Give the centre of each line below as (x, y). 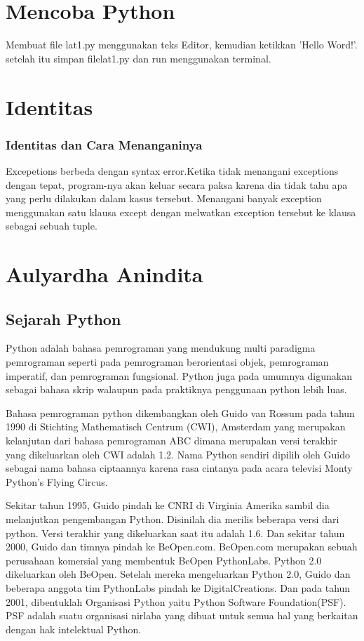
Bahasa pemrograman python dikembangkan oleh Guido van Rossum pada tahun (180, 412)
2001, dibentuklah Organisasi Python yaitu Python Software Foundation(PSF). (176, 601)
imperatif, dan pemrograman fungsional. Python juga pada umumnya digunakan (179, 375)
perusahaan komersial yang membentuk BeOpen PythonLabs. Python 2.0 (164, 560)
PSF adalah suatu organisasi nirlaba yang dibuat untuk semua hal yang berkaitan (182, 615)
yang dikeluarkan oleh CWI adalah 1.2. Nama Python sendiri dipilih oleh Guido (178, 454)
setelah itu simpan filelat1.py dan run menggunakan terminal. (139, 58)
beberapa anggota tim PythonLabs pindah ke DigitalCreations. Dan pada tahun (178, 587)
